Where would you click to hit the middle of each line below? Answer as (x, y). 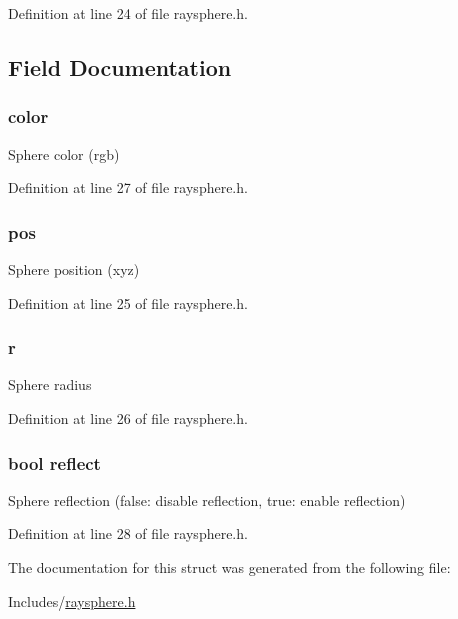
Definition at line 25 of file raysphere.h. (128, 302)
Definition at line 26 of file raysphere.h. (128, 418)
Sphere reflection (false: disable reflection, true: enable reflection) (207, 499)
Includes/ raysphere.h (72, 600)
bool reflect (54, 462)
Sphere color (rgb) (64, 153)
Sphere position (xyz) (74, 269)
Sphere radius (50, 384)
